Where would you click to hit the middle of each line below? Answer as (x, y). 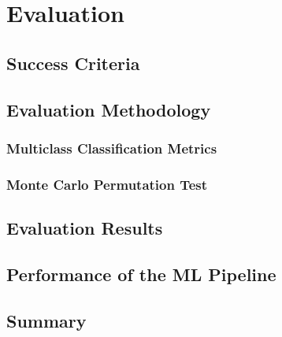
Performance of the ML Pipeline (141, 274)
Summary (46, 320)
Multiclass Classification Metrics (112, 148)
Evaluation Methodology (109, 109)
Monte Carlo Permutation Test (107, 184)
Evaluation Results (85, 228)
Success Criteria (73, 63)
